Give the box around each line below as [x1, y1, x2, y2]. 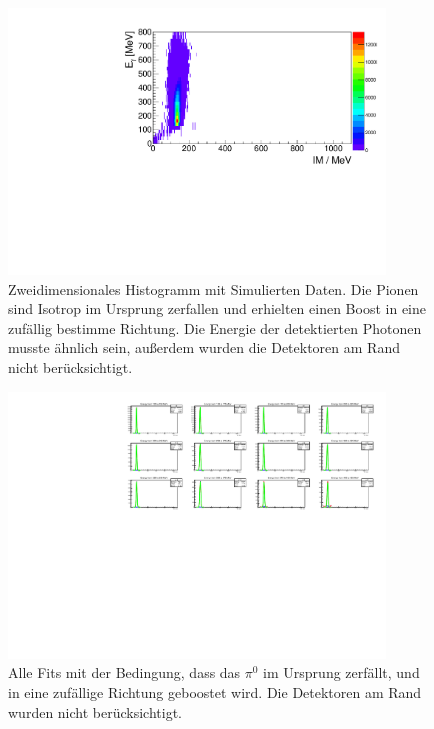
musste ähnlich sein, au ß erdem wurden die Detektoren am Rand [8, 337, 400, 358]
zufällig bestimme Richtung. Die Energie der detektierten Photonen [8, 317, 422, 338]
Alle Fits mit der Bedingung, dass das [8, 662, 241, 683]
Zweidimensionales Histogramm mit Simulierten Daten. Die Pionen [8, 278, 419, 299]
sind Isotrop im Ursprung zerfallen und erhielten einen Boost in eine [8, 298, 426, 319]
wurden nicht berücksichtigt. [8, 701, 183, 722]
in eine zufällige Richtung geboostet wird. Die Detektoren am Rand [8, 681, 422, 702]
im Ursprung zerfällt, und [263, 662, 420, 683]
